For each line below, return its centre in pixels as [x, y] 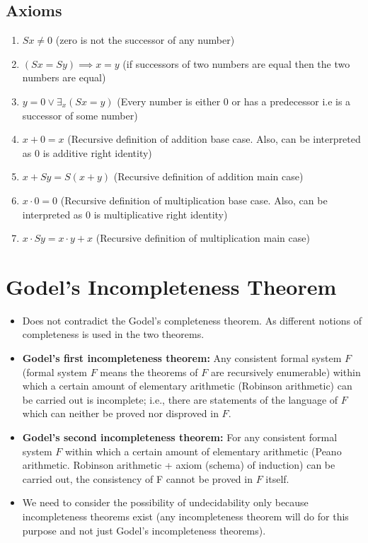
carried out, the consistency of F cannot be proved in [137, 478]
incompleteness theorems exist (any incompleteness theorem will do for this [185, 516]
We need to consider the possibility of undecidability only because [165, 502]
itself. [277, 478]
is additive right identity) [97, 152]
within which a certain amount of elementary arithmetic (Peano [203, 451]
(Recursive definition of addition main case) [208, 176]
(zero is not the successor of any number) [145, 40]
